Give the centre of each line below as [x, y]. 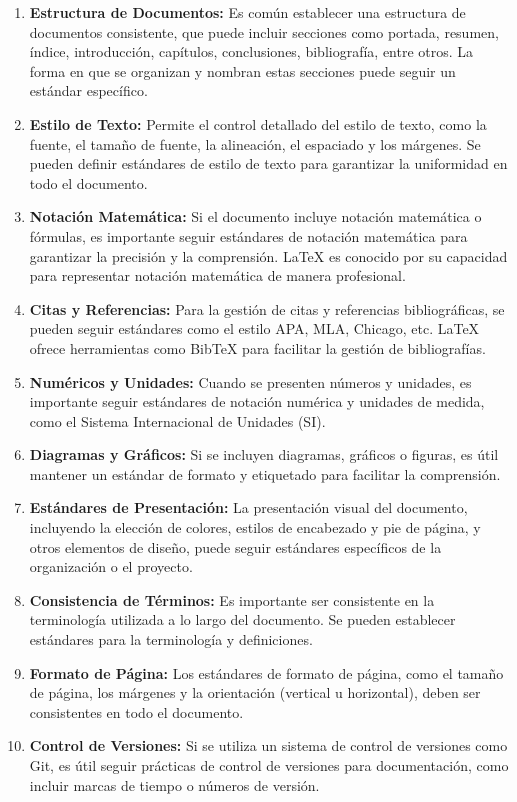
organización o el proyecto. [111, 566]
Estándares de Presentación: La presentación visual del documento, [248, 507]
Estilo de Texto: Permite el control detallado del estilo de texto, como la [258, 123]
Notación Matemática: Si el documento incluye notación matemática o [255, 216]
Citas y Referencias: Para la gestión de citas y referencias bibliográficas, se [267, 308]
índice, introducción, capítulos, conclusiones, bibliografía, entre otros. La [251, 51]
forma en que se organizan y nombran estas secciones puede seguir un [242, 70]
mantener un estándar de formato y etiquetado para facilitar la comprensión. [265, 473]
